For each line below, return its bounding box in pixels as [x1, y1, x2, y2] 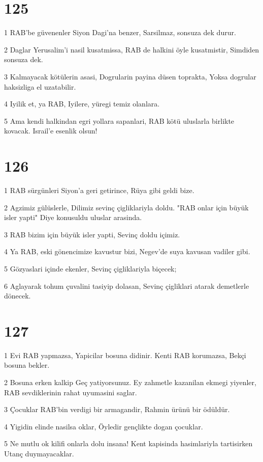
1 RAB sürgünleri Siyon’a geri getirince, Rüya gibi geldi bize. [4, 185, 194, 195]
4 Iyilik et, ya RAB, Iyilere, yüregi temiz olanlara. [4, 98, 160, 109]
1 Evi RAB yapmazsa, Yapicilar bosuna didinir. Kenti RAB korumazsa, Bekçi [4, 349, 246, 360]
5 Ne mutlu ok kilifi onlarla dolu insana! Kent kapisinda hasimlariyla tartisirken [4, 438, 253, 449]
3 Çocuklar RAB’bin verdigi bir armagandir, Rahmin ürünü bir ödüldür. [4, 404, 230, 415]
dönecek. [4, 290, 31, 301]
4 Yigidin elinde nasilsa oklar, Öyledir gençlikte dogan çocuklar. [4, 421, 203, 431]
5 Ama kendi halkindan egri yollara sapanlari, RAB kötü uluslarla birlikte [4, 115, 235, 126]
